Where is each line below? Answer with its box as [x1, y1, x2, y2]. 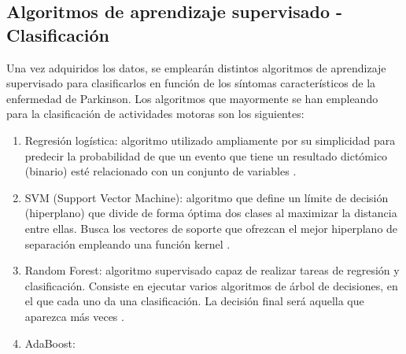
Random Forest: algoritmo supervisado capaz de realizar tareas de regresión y [24, 262, 400, 278]
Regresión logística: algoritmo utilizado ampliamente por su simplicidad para [24, 131, 396, 148]
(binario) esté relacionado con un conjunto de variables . [24, 163, 297, 179]
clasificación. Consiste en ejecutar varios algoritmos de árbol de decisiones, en [24, 277, 398, 293]
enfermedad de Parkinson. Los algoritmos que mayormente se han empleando [6, 90, 378, 106]
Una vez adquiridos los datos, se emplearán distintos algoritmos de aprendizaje [6, 59, 386, 76]
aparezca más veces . [24, 308, 124, 324]
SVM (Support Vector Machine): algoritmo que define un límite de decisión [24, 189, 389, 205]
